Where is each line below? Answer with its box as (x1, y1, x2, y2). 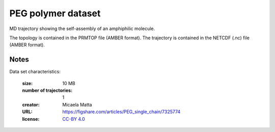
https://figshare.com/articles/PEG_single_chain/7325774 (62, 109, 181, 115)
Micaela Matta (62, 101, 92, 108)
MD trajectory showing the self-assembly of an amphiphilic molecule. (9, 25, 155, 32)
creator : (22, 101, 40, 108)
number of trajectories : (22, 87, 72, 94)
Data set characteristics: (9, 69, 61, 75)
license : (22, 116, 40, 122)
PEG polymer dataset (9, 8, 101, 19)
